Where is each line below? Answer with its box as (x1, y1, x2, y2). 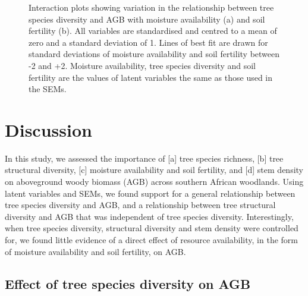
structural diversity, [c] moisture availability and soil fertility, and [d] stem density (5, 163, 303, 176)
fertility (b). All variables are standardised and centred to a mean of (29, 24, 277, 37)
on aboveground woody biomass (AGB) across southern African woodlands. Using (5, 175, 304, 188)
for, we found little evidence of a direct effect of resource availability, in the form (5, 234, 298, 246)
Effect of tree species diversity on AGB (5, 274, 251, 292)
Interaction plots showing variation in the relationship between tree (29, 1, 274, 13)
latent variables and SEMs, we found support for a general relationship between (5, 187, 296, 199)
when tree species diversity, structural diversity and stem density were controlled (5, 222, 298, 234)
